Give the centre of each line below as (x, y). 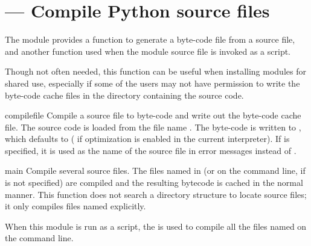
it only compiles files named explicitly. (75, 206)
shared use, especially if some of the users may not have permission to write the (152, 83)
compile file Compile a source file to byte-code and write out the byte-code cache (153, 115)
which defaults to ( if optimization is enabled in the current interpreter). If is (147, 139)
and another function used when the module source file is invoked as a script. (148, 51)
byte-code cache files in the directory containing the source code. (124, 95)
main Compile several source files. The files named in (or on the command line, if (155, 171)
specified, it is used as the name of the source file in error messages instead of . (151, 150)
